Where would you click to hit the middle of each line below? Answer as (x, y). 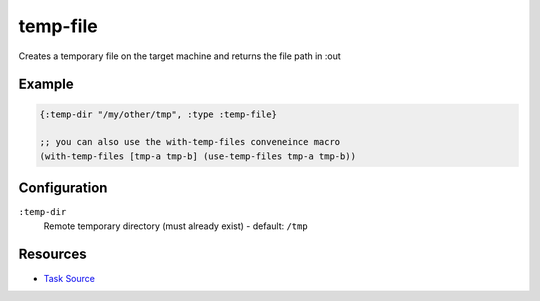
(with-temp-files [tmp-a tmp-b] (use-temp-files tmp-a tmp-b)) (198, 156)
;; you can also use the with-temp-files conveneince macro (190, 142)
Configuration (63, 188)
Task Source (69, 278)
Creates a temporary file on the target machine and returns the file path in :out (180, 56)
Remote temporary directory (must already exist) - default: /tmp (176, 226)
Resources (52, 254)
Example (46, 84)
